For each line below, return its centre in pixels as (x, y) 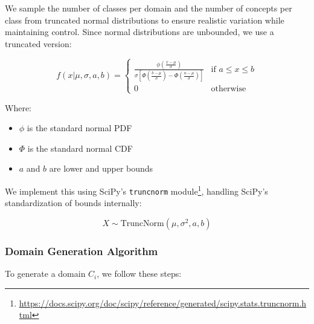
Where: (18, 107)
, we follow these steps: (139, 274)
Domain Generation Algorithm (82, 251)
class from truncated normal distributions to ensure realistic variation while (145, 20)
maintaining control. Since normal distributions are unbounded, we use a (139, 32)
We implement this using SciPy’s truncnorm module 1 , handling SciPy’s (136, 190)
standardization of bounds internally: (73, 203)
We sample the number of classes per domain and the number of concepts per (149, 8)
